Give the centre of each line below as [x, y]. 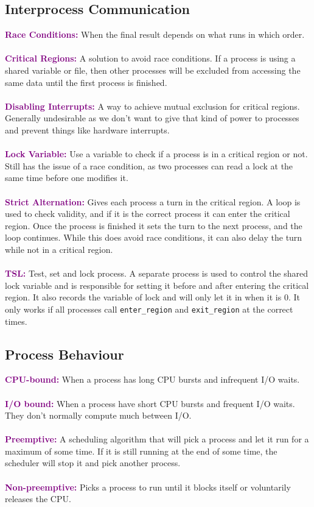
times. [16, 321]
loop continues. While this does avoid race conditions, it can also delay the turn [154, 237]
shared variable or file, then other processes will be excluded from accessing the [153, 70]
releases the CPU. [38, 499]
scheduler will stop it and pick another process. [93, 463]
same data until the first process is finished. [86, 82]
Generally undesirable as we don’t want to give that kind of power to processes [152, 118]
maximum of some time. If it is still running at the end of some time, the [141, 451]
